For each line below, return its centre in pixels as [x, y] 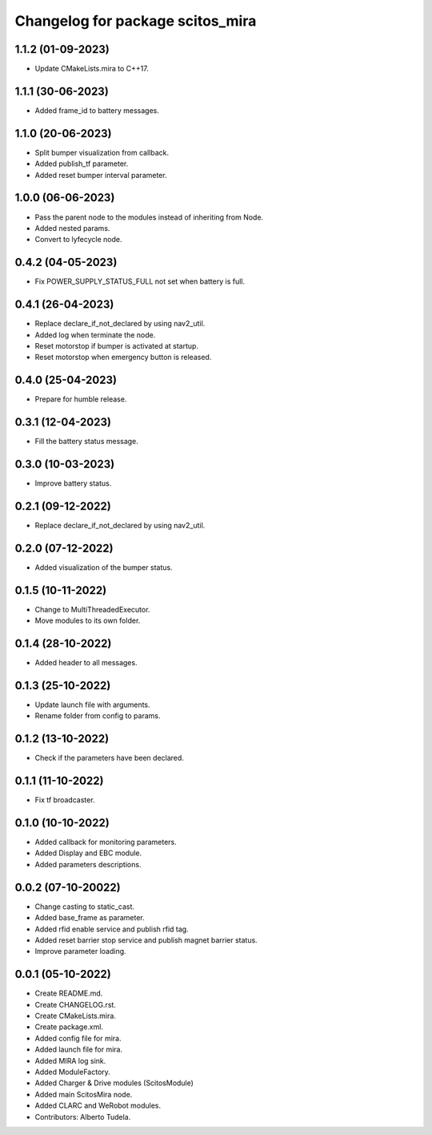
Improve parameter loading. [81, 951]
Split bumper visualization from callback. [102, 152]
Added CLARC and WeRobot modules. [98, 1105]
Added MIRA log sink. [70, 1060]
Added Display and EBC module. [88, 853]
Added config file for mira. [78, 1038]
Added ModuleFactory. [73, 1072]
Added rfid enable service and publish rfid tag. [112, 929]
